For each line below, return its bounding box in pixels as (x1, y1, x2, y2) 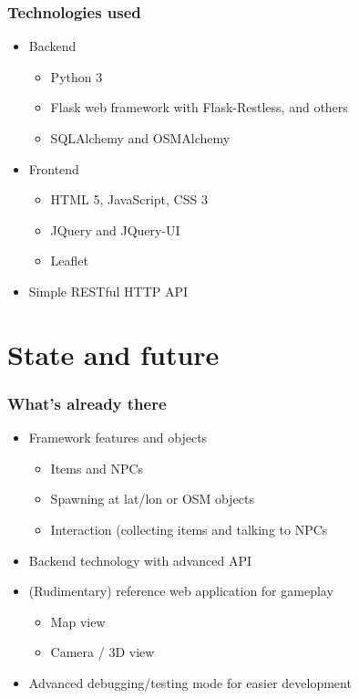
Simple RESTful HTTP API (28, 281, 189, 300)
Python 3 (50, 67, 103, 86)
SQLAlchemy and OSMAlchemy (50, 129, 231, 147)
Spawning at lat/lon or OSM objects (50, 489, 254, 508)
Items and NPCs (50, 458, 144, 477)
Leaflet (50, 251, 89, 270)
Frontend (28, 159, 79, 178)
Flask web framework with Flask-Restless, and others (50, 98, 348, 117)
